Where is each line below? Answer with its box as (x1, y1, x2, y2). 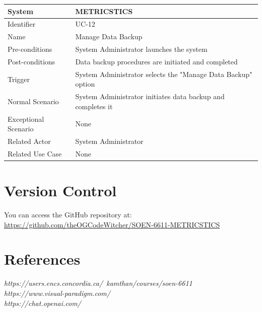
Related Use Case (8, 148, 62, 159)
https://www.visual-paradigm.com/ (4, 288, 110, 298)
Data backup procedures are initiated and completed (75, 56, 238, 66)
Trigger (8, 73, 30, 84)
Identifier (8, 19, 36, 29)
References (4, 249, 81, 269)
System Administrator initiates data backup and (75, 91, 225, 102)
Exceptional (8, 113, 44, 124)
